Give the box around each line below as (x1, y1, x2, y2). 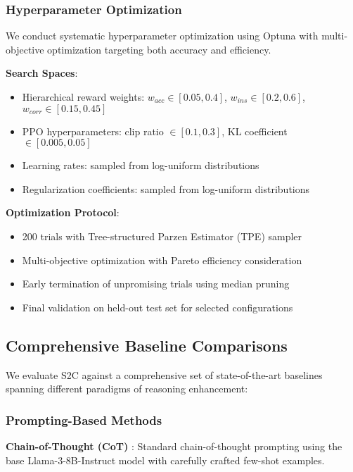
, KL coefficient (222, 123, 288, 138)
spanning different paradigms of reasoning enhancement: (6, 381, 248, 396)
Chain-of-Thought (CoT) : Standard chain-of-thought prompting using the (6, 438, 342, 453)
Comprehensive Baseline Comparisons (6, 334, 288, 356)
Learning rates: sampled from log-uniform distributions (22, 158, 259, 173)
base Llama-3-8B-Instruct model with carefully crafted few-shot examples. (6, 452, 325, 467)
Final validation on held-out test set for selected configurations (22, 299, 293, 314)
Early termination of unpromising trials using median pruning (22, 276, 290, 291)
